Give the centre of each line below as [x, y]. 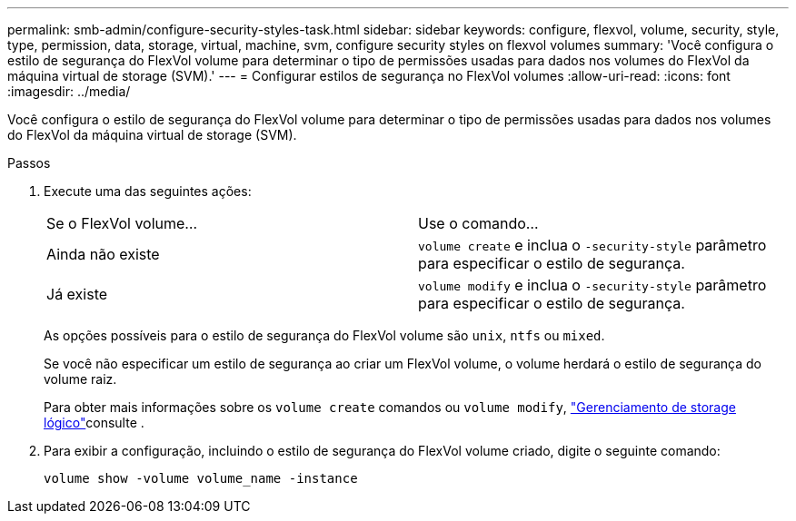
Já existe [77, 294]
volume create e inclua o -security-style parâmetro [592, 245]
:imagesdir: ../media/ [69, 91]
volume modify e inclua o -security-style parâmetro [592, 285]
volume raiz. [80, 379]
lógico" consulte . [94, 423]
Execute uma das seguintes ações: [148, 191]
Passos [29, 163]
